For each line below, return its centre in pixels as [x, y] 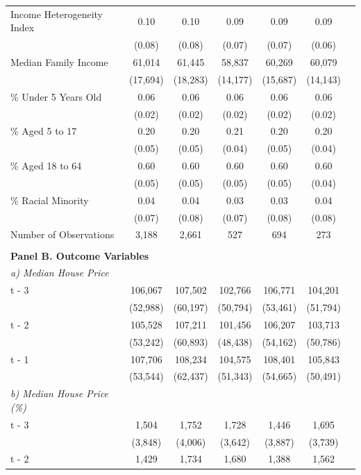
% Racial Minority [50, 200]
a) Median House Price [60, 273]
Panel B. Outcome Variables [80, 255]
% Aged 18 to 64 [46, 166]
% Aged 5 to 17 [44, 131]
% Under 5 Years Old [56, 96]
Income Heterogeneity [57, 14]
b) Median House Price [60, 393]
